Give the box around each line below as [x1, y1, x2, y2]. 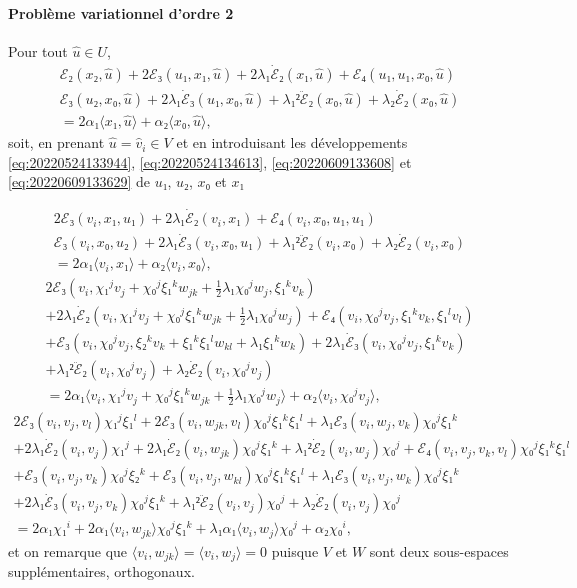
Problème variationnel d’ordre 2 [8, 2, 234, 23]
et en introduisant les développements [176, 132, 408, 153]
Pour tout [8, 40, 68, 61]
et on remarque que [8, 540, 128, 561]
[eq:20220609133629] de [8, 171, 150, 192]
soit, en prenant [8, 132, 105, 153]
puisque [271, 540, 319, 561]
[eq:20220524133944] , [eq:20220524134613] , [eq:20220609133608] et [8, 151, 412, 172]
